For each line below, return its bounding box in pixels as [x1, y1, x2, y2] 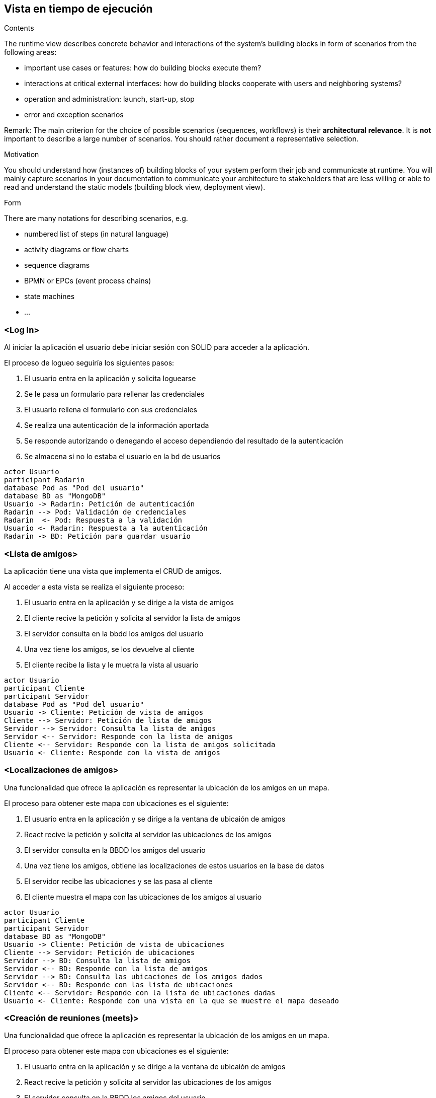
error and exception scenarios [24, 110, 124, 119]
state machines [24, 292, 75, 301]
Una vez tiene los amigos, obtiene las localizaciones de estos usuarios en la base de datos [24, 861, 324, 870]
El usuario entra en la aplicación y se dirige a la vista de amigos [24, 598, 234, 607]
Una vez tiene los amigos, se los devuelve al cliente [24, 644, 195, 653]
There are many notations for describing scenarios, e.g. [4, 214, 188, 223]
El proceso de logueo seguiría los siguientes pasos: [4, 358, 175, 368]
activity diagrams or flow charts [24, 245, 129, 254]
